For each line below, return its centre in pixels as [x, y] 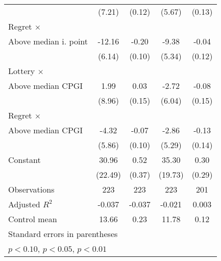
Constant [24, 160]
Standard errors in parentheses [63, 234]
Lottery [22, 71]
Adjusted [24, 204]
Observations [31, 189]
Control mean [33, 219]
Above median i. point [48, 41]
